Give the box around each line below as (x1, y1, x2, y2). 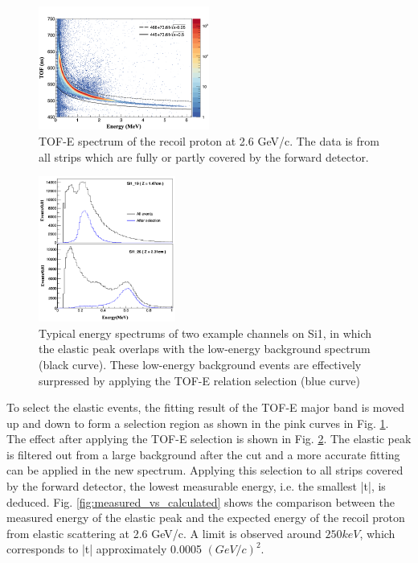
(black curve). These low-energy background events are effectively (39, 355, 362, 372)
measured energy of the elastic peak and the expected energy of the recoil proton (6, 509, 405, 526)
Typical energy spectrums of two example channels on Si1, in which (39, 324, 372, 341)
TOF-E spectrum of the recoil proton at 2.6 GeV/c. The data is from (39, 133, 379, 150)
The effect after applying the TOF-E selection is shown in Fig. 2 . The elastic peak (6, 430, 412, 447)
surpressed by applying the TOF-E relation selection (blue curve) (39, 372, 360, 388)
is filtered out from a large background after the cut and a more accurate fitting (6, 446, 400, 462)
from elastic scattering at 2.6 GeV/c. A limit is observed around (6, 524, 322, 541)
